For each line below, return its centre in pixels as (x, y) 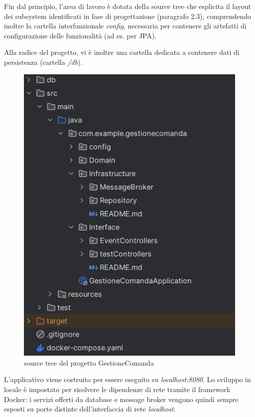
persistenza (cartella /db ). (43, 62)
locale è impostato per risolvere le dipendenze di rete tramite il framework (117, 389)
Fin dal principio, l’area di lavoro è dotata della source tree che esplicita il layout (127, 6)
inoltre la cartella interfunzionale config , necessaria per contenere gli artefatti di (126, 26)
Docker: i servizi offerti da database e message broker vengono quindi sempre (121, 399)
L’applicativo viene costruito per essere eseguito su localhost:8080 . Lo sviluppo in (127, 379)
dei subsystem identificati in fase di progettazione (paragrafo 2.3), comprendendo (127, 16)
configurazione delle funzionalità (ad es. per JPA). (80, 35)
